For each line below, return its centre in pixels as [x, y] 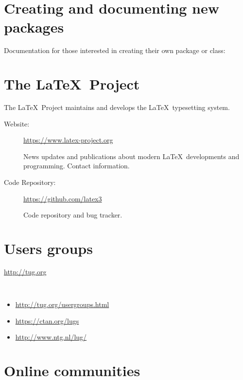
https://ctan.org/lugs [47, 320]
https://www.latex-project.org [68, 140]
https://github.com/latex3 [63, 198]
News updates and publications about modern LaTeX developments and [131, 156]
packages [34, 27]
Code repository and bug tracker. [73, 215]
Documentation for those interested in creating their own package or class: [115, 50]
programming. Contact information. [77, 166]
